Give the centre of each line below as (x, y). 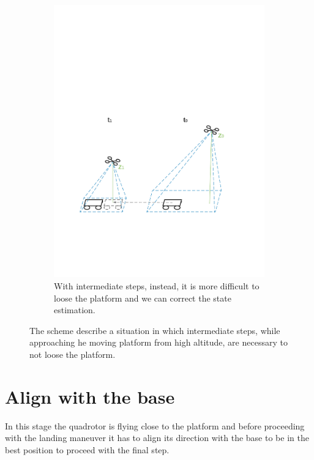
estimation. (75, 310)
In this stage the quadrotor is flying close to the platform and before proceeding (155, 425)
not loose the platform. (73, 354)
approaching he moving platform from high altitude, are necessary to (159, 342)
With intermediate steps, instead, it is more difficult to (157, 285)
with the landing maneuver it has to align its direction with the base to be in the (157, 438)
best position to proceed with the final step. (87, 449)
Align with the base (90, 396)
